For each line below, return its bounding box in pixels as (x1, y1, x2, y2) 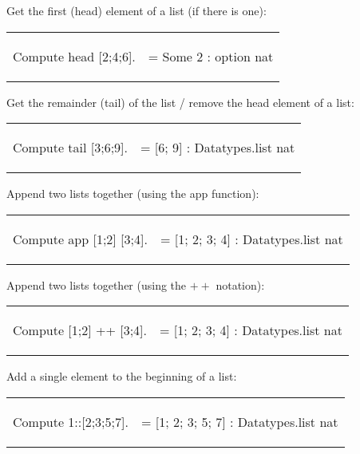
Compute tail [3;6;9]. (13, 138, 129, 157)
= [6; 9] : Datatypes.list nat (140, 138, 295, 157)
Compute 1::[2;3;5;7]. (13, 412, 129, 431)
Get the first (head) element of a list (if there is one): (6, 2, 267, 18)
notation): (216, 276, 265, 293)
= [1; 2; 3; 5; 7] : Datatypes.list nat (140, 412, 338, 431)
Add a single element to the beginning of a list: (6, 368, 237, 385)
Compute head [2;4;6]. (13, 46, 136, 65)
